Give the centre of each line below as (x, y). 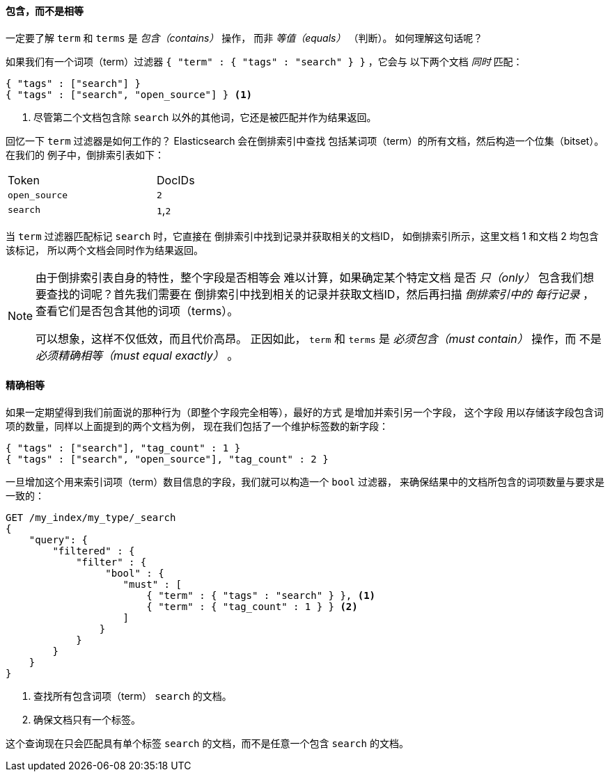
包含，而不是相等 (45, 11)
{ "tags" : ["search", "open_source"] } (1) (129, 94)
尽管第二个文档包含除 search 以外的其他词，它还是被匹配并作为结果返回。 (205, 117)
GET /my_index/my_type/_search (91, 517)
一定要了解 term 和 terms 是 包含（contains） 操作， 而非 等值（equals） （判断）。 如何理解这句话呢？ (244, 38)
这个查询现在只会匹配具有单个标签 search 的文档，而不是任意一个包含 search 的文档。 (207, 743)
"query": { (58, 539)
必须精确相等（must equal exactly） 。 (137, 355)
